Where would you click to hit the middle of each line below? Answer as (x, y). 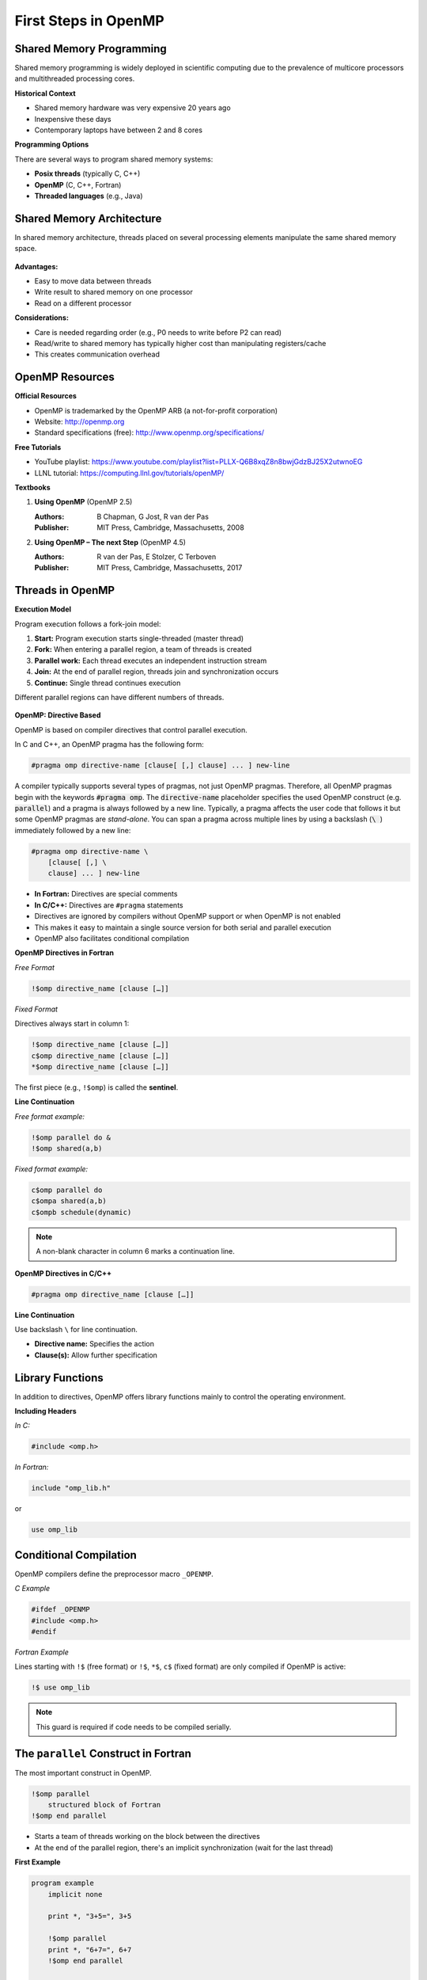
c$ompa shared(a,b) (69, 1201)
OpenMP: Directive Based (58, 715)
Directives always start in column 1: (72, 1024)
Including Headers (45, 1411)
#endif (44, 1632)
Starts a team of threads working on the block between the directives (147, 1837)
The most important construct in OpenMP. (83, 1772)
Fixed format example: (51, 1169)
